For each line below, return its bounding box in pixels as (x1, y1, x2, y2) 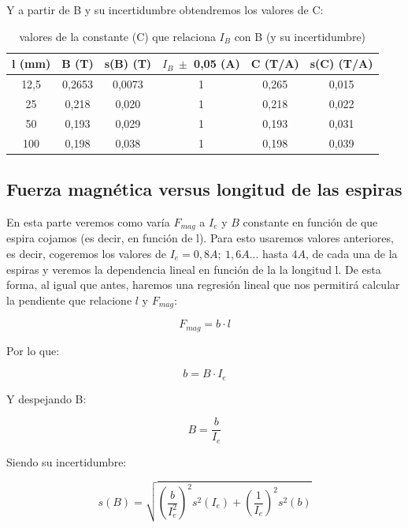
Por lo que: (6, 342, 60, 358)
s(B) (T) (104, 55, 152, 72)
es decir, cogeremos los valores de (6, 245, 166, 261)
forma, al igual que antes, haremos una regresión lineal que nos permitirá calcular (6, 276, 400, 293)
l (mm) (12, 55, 51, 72)
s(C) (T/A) (310, 55, 373, 72)
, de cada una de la (305, 245, 398, 261)
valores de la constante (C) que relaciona (19, 28, 216, 44)
